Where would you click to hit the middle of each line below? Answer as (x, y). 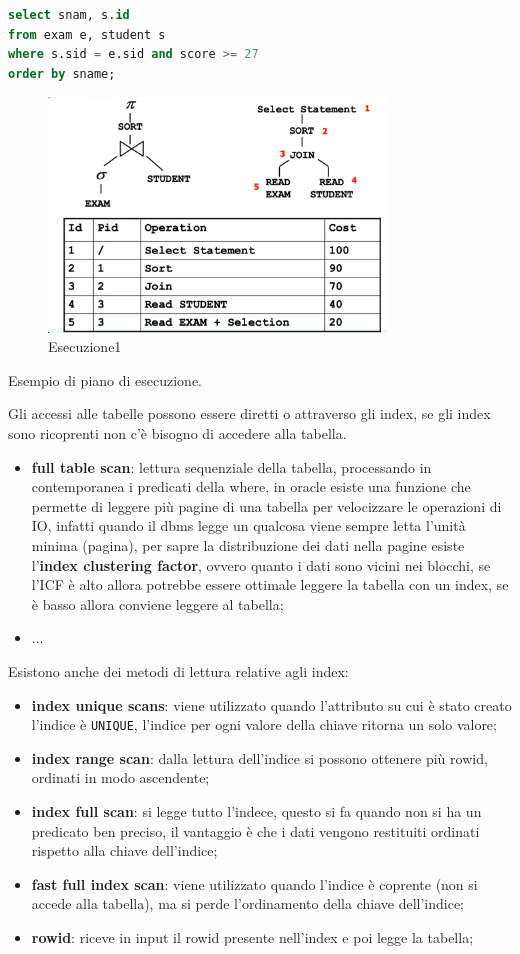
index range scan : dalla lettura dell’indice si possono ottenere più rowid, (259, 757)
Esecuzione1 (85, 346)
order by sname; (62, 73)
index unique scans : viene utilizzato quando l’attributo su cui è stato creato (271, 704)
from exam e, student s (87, 34)
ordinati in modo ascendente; (120, 777)
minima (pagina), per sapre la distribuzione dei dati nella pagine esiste (248, 544)
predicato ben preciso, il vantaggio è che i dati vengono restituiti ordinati (255, 830)
